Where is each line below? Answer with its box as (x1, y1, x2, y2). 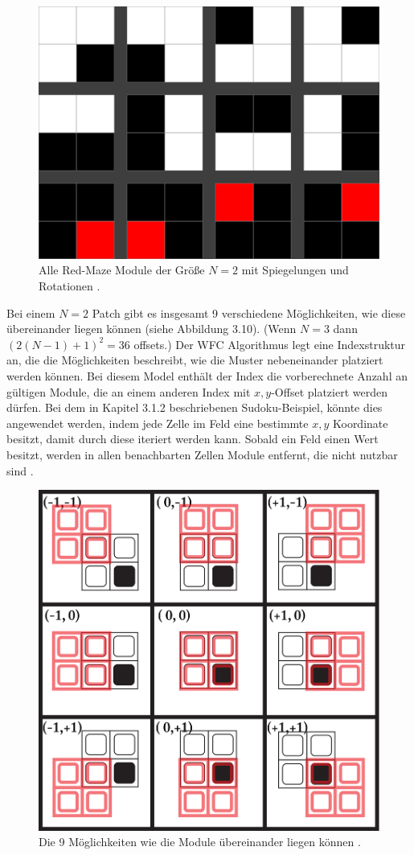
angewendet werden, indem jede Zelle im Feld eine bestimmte (6, 414, 309, 431)
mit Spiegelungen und (241, 261, 349, 278)
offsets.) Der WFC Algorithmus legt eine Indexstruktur (133, 335, 406, 352)
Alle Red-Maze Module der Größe (39, 261, 205, 278)
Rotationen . (39, 277, 100, 294)
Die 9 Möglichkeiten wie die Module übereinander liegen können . (39, 833, 361, 850)
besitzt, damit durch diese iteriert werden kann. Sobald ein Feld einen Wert (6, 430, 379, 447)
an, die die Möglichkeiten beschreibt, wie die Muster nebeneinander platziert (6, 351, 383, 368)
